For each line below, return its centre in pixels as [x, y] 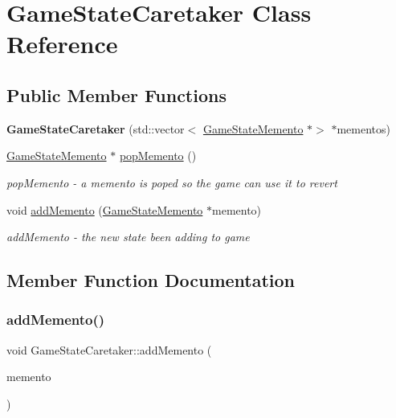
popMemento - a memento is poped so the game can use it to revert [172, 182]
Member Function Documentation [151, 280]
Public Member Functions [116, 94]
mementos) [363, 128]
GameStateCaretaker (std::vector [96, 128]
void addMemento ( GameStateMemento [105, 209]
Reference [62, 44]
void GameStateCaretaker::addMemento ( [109, 349]
